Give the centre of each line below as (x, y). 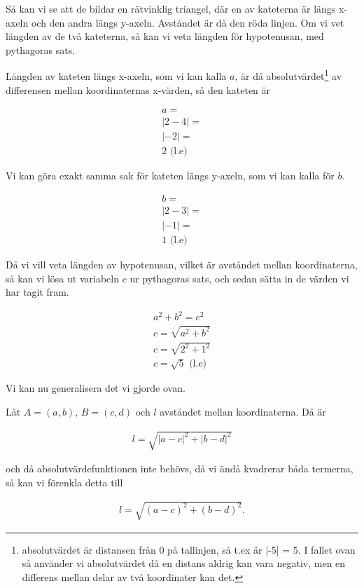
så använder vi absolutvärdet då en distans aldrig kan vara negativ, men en (184, 563)
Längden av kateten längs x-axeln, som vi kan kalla (116, 76)
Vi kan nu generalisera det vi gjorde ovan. (96, 388)
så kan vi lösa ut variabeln (62, 278)
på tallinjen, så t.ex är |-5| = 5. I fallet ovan (261, 549)
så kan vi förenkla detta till (64, 482)
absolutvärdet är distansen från (89, 549)
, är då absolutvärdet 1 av (288, 75)
